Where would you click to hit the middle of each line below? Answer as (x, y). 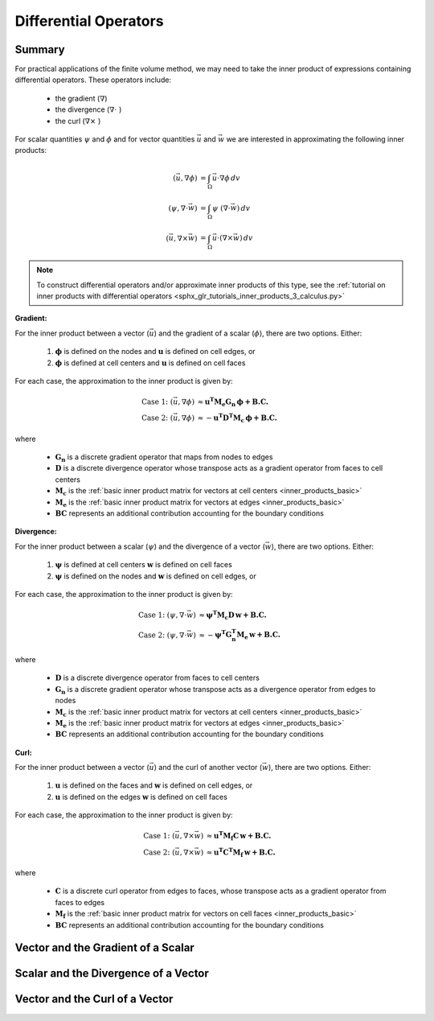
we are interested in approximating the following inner (315, 139)
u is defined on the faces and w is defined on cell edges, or (154, 785)
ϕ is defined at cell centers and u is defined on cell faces (150, 363)
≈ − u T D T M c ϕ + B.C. (237, 418)
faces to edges (80, 902)
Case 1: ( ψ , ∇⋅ (162, 615)
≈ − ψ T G (215, 634)
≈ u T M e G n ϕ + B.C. (233, 401)
